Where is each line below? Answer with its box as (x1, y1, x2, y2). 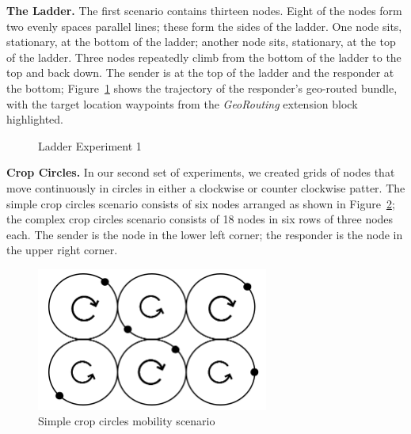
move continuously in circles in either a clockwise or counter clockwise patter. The (6, 179, 405, 196)
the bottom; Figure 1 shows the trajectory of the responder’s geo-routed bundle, (6, 79, 398, 96)
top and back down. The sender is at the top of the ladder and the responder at (6, 64, 394, 81)
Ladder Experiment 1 (38, 137, 142, 154)
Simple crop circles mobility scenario (38, 413, 215, 429)
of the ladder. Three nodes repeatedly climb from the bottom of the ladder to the (6, 48, 401, 65)
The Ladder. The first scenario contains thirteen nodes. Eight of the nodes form (6, 2, 402, 18)
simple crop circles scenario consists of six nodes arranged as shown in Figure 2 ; (6, 195, 395, 211)
